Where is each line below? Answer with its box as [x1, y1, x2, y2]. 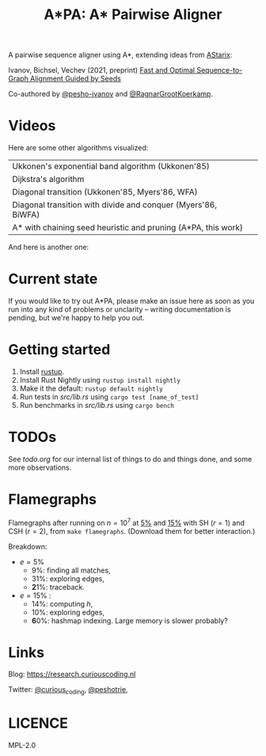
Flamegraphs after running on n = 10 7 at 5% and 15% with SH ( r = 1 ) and [8, 516, 245, 527]
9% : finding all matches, [31, 565, 111, 575]
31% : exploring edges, [31, 573, 105, 583]
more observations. [8, 463, 72, 472]
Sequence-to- [196, 66, 243, 75]
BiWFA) [12, 210, 40, 221]
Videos [8, 117, 56, 135]
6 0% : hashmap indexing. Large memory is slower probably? [31, 615, 228, 626]
